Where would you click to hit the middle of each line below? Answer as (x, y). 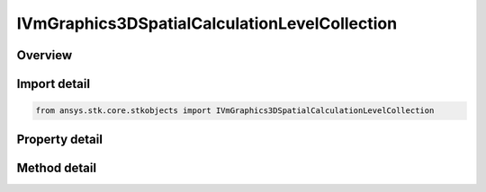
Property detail (60, 139)
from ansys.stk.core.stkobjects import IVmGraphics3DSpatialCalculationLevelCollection (235, 111)
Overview (45, 55)
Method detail (57, 167)
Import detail (53, 84)
